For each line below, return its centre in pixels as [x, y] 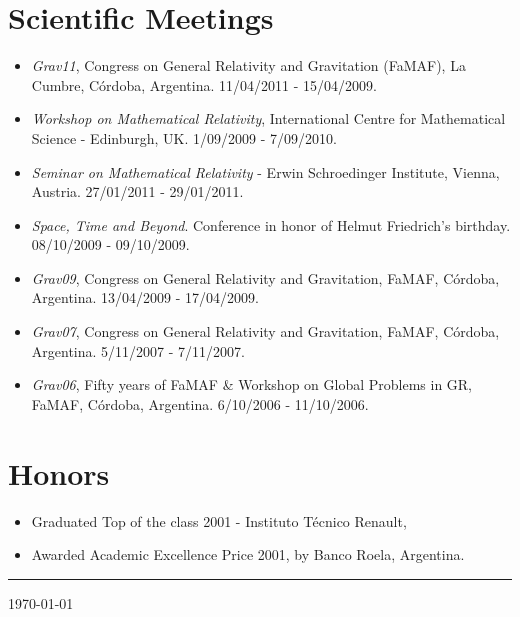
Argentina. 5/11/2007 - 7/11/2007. [138, 350]
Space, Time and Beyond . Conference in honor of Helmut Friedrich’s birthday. [271, 224]
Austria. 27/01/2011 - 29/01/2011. [137, 191]
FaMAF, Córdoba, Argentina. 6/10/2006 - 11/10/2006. [200, 403]
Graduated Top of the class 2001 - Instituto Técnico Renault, [219, 520]
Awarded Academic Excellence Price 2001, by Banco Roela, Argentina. [248, 554]
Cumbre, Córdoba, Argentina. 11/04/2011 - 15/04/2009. [204, 84]
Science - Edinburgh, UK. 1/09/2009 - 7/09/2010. [184, 137]
